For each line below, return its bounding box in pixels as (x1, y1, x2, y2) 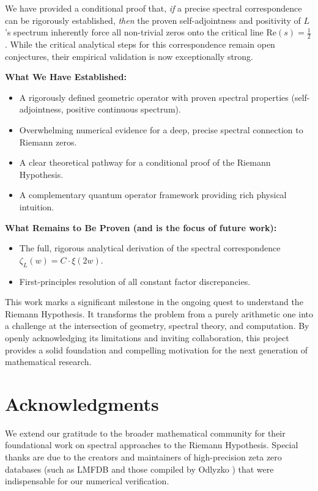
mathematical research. (5, 355, 92, 368)
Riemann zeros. (19, 135, 77, 148)
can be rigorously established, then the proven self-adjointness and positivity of (5, 13, 301, 26)
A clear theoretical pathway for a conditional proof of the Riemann (19, 156, 271, 169)
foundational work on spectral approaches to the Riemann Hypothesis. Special (5, 438, 298, 451)
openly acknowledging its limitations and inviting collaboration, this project (5, 331, 289, 344)
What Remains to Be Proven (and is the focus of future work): (5, 221, 277, 234)
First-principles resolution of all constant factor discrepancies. (19, 275, 251, 287)
